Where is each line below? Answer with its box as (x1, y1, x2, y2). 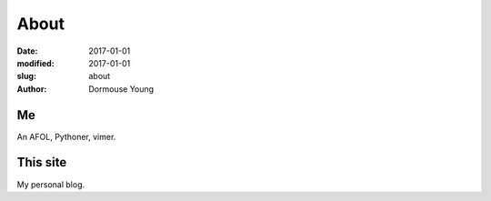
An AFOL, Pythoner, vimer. (16, 131, 116, 142)
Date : (16, 45, 38, 56)
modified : (16, 57, 55, 68)
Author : (16, 83, 47, 95)
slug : (16, 71, 36, 82)
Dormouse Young (88, 83, 155, 95)
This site (16, 155, 67, 170)
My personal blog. (16, 178, 85, 190)
